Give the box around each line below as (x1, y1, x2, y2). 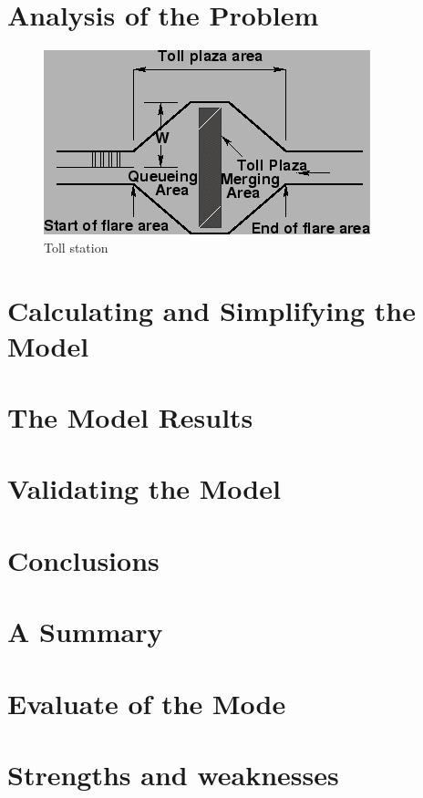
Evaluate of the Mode (7, 684, 286, 721)
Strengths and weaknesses (7, 755, 339, 793)
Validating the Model (7, 470, 281, 507)
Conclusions (7, 541, 160, 578)
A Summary (7, 613, 163, 650)
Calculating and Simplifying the (7, 291, 417, 328)
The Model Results (7, 399, 253, 436)
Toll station (44, 237, 108, 256)
